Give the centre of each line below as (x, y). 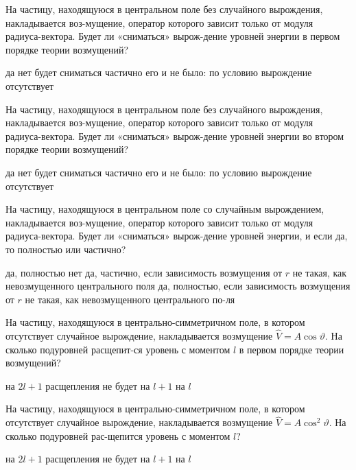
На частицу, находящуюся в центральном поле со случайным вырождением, (165, 209)
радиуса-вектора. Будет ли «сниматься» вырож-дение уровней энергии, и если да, (177, 236)
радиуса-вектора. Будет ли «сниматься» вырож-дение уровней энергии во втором (175, 136)
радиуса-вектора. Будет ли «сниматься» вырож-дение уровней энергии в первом (173, 36)
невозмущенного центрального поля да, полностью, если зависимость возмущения (178, 286)
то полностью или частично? (66, 249)
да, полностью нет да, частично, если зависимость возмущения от (144, 272)
